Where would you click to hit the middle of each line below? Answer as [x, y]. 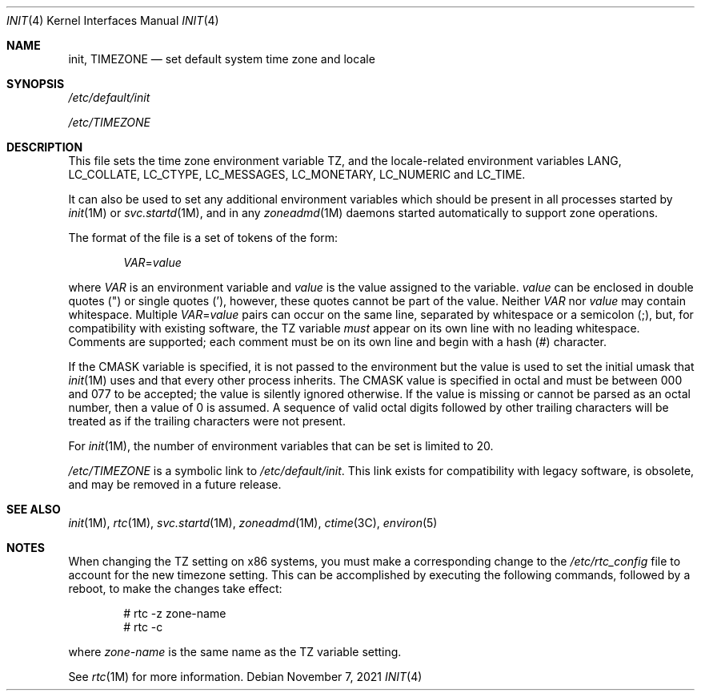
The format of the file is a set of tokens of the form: [203, 238]
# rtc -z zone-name [175, 613]
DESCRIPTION [45, 147]
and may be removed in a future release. [175, 484]
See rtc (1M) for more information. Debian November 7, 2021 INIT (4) [245, 677]
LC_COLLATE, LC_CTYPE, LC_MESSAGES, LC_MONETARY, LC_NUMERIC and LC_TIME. [297, 174]
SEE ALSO [34, 509]
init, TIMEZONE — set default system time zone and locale [222, 59]
